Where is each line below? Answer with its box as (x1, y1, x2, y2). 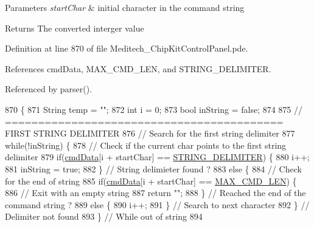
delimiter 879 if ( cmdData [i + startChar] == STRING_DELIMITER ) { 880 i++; (5, 151, 310, 163)
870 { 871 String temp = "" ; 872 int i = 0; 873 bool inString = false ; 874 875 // (5, 103, 303, 115)
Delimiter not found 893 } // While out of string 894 (5, 210, 203, 223)
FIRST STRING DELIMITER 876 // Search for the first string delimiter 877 (5, 127, 295, 140)
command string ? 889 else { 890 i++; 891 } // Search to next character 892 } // (5, 198, 310, 211)
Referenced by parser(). (5, 83, 92, 95)
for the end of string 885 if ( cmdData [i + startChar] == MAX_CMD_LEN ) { (5, 174, 297, 187)
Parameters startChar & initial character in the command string (5, 1, 245, 13)
